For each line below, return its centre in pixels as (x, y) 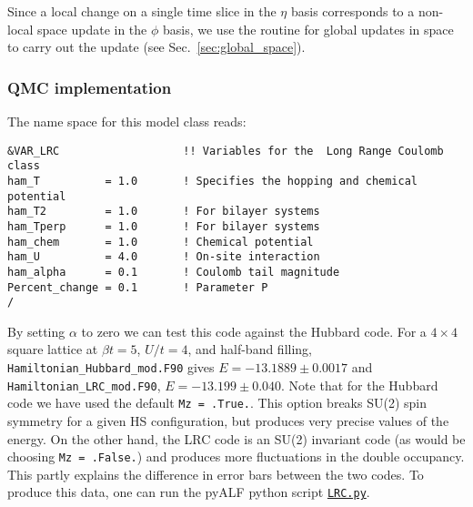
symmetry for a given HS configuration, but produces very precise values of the (228, 420)
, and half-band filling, (250, 349)
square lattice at (53, 349)
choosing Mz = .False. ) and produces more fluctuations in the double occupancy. (236, 456)
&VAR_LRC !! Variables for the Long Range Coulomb (226, 151)
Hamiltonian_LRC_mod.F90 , (84, 385)
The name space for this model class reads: (127, 121)
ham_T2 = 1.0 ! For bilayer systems (164, 212)
